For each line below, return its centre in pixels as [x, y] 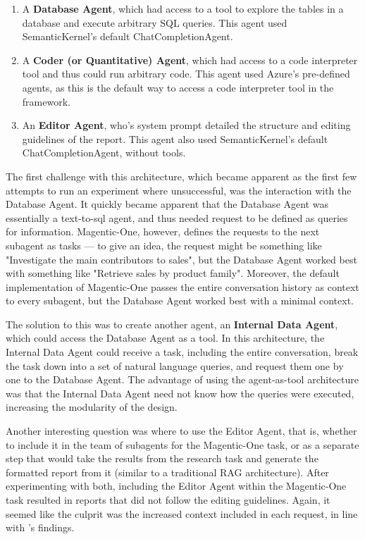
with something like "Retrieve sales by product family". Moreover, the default [173, 273]
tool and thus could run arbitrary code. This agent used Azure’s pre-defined [186, 74]
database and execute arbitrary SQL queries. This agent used [155, 22]
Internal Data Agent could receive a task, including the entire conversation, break [182, 352]
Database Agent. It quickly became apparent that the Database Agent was [167, 204]
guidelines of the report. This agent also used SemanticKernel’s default [175, 138]
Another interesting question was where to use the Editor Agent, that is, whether [181, 431]
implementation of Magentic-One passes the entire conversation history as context [182, 286]
